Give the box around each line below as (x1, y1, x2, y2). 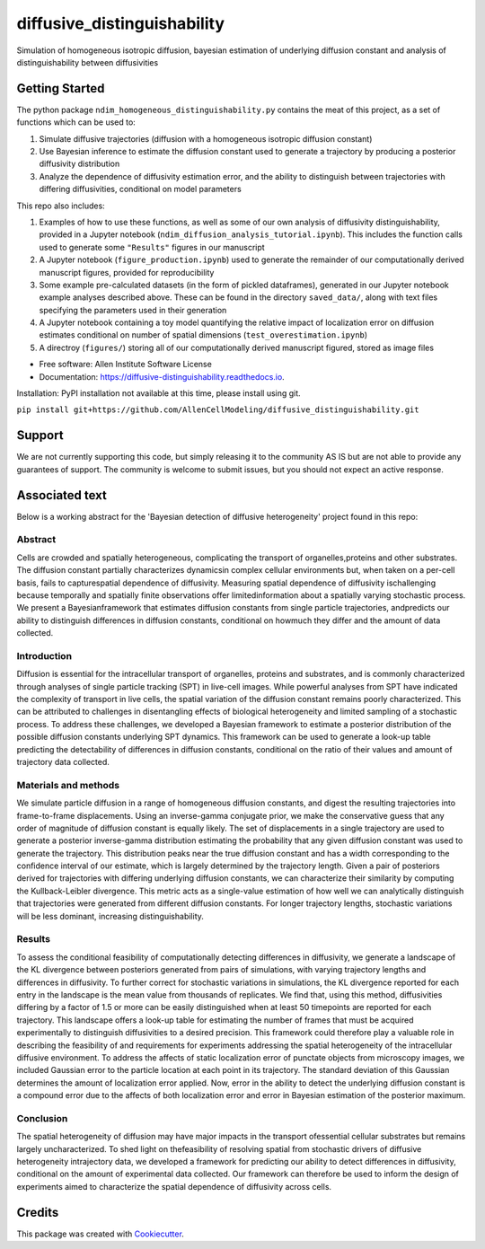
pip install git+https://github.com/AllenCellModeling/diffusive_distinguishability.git (16, 405, 419, 415)
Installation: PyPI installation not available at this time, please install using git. (16, 388, 301, 399)
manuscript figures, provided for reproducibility (39, 267, 215, 277)
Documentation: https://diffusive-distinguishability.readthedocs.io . (39, 371, 285, 382)
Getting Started (16, 81, 105, 96)
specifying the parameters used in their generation (39, 304, 227, 315)
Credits (16, 1204, 59, 1220)
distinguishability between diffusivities (16, 57, 159, 67)
